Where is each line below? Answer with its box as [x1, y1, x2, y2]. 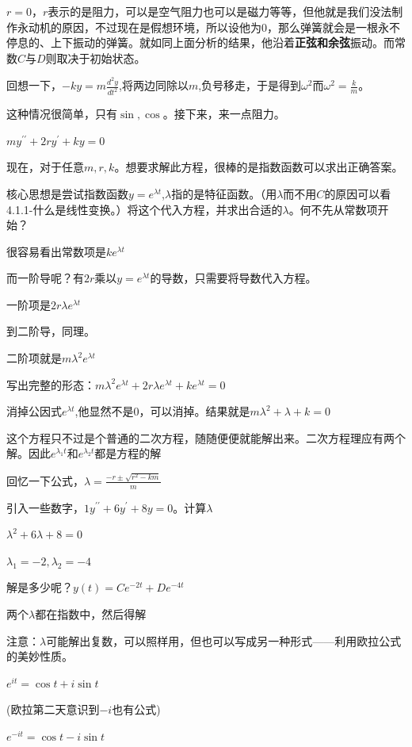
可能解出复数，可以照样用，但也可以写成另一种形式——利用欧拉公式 [46, 632, 402, 649]
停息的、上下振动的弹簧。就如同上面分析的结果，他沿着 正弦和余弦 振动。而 [6, 34, 395, 51]
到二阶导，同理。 [6, 323, 95, 339]
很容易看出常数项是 [6, 243, 106, 259]
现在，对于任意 [6, 159, 84, 175]
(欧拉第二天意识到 [6, 701, 100, 718]
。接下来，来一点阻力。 [162, 105, 285, 122]
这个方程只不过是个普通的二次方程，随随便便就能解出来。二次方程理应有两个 [6, 429, 406, 446]
